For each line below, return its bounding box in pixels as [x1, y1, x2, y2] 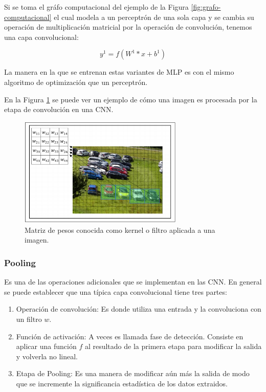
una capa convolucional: [4, 31, 79, 42]
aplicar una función [16, 341, 77, 352]
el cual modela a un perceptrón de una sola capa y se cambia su [54, 11, 254, 22]
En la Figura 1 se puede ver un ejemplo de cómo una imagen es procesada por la [4, 94, 257, 104]
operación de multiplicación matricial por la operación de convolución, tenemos [4, 21, 252, 32]
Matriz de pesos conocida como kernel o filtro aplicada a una [25, 224, 215, 235]
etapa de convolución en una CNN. [4, 104, 114, 115]
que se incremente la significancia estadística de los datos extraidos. [16, 378, 228, 389]
